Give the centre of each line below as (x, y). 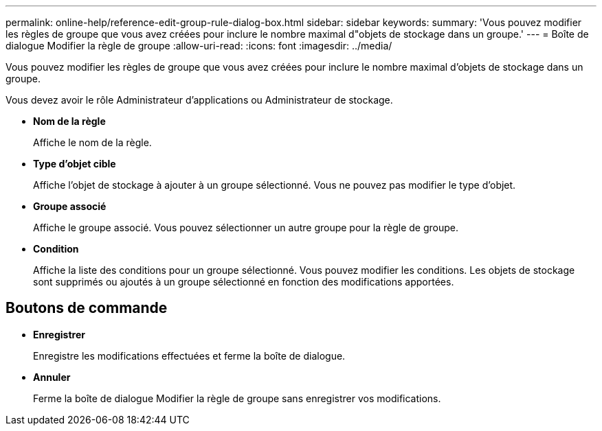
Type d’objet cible (75, 164)
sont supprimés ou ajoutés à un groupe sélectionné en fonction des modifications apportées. (244, 282)
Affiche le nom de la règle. (92, 142)
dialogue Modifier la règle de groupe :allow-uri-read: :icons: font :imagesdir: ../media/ (199, 46)
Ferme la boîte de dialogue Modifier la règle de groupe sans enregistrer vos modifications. (237, 398)
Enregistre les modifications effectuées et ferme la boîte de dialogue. (189, 356)
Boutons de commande (87, 308)
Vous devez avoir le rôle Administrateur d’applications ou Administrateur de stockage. (199, 100)
